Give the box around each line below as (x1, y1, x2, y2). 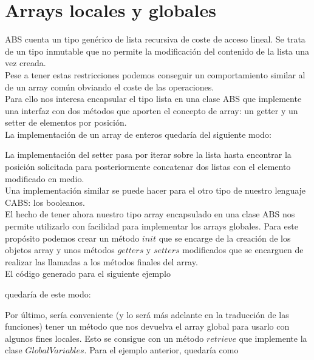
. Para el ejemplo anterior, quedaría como (84, 344, 239, 356)
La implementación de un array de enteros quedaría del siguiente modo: (5, 127, 271, 140)
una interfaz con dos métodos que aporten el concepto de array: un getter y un (5, 104, 298, 117)
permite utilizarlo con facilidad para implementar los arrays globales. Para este (5, 220, 298, 233)
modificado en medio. (5, 172, 84, 185)
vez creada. (5, 56, 46, 69)
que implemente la (239, 331, 307, 344)
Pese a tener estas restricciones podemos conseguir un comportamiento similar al (5, 68, 305, 81)
